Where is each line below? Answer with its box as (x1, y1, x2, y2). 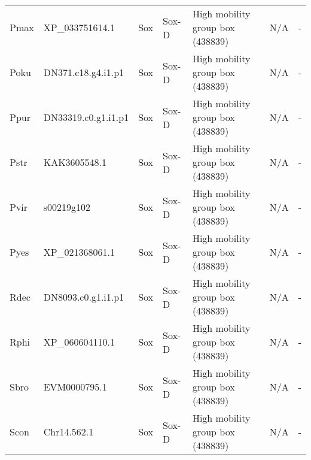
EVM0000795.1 (43, 380, 107, 394)
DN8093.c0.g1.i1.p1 (43, 290, 124, 304)
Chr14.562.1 (43, 425, 94, 438)
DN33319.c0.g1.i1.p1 (43, 110, 129, 124)
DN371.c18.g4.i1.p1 (43, 65, 124, 79)
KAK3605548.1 (43, 155, 107, 169)
